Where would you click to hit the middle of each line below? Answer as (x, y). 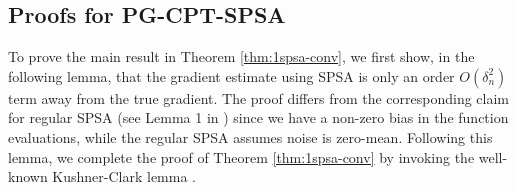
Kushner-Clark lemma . (124, 176)
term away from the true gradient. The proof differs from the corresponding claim (259, 97)
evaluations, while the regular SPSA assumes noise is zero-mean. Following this (250, 136)
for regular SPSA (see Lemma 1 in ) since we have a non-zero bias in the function (258, 117)
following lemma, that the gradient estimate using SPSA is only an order (231, 75)
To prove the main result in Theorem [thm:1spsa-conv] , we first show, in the (241, 56)
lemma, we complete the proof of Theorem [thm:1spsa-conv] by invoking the (241, 156)
